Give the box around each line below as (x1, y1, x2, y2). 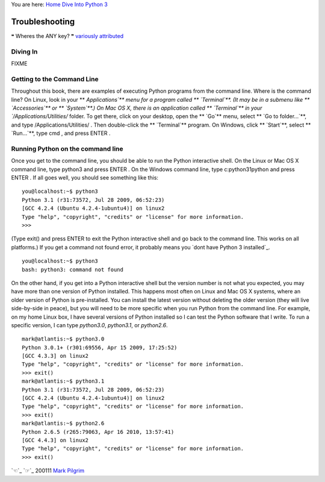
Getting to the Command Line (11, 75, 99, 83)
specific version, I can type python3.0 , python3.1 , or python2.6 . (11, 321, 168, 328)
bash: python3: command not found (22, 266, 123, 273)
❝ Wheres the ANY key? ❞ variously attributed (11, 32, 124, 39)
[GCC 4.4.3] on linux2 (22, 437, 89, 443)
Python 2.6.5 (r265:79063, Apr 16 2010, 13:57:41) (22, 428, 175, 435)
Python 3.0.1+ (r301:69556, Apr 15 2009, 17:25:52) (22, 344, 178, 351)
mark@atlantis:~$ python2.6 (22, 420, 105, 427)
